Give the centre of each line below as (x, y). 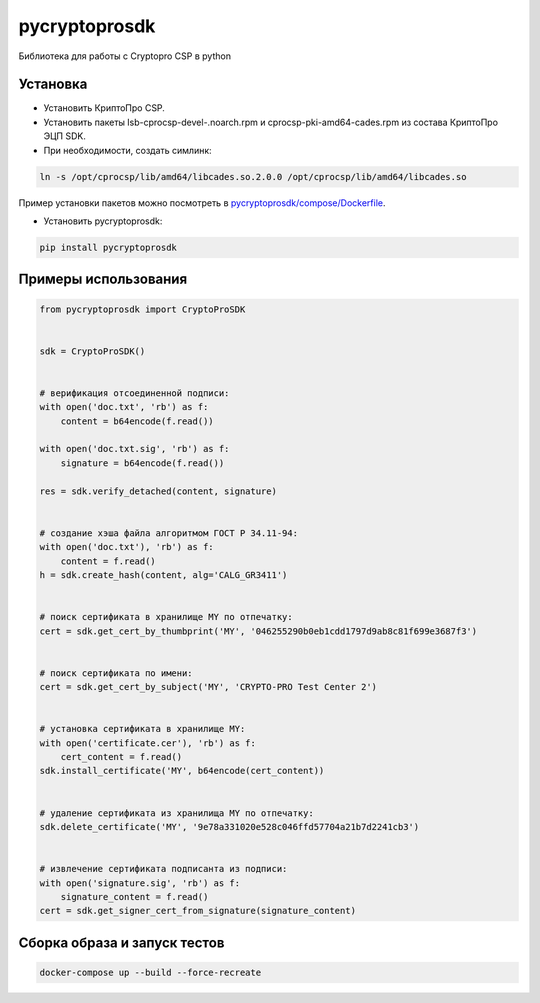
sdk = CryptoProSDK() (92, 351)
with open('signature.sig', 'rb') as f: (139, 883)
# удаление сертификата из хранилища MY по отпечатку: (176, 813)
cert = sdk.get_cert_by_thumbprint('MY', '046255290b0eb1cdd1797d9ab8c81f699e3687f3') (258, 631)
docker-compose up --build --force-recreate (150, 972)
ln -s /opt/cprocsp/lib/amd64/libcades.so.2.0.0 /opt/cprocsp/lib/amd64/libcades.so (253, 176)
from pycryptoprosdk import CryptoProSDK (142, 309)
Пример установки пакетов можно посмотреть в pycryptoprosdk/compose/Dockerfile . (202, 202)
